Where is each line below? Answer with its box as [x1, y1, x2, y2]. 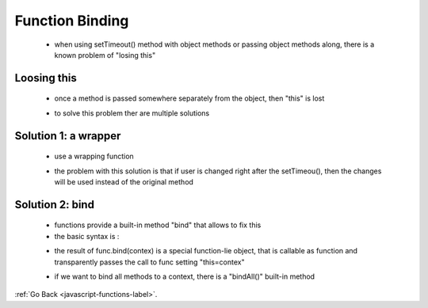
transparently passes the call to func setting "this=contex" [54, 257, 245, 267]
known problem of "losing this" [54, 50, 156, 59]
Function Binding [14, 12, 129, 29]
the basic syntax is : [54, 231, 120, 241]
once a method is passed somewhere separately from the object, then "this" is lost [54, 93, 325, 103]
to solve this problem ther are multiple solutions [54, 108, 210, 118]
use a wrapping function [54, 151, 134, 162]
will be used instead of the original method [54, 177, 194, 186]
